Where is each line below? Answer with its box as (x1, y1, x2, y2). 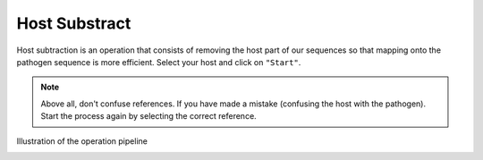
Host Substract (16, 13, 131, 33)
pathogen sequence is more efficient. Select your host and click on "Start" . (16, 56, 301, 67)
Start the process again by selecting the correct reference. (40, 111, 257, 122)
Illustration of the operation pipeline (16, 135, 148, 147)
